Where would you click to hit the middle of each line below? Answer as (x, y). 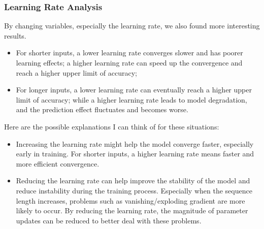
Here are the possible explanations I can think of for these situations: (112, 126)
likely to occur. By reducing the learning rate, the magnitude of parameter (132, 210)
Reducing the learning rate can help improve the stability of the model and (133, 181)
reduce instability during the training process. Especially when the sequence (134, 190)
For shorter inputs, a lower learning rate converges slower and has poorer (129, 53)
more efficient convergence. (58, 163)
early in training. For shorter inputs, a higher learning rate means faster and (135, 154)
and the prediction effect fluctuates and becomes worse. (102, 109)
